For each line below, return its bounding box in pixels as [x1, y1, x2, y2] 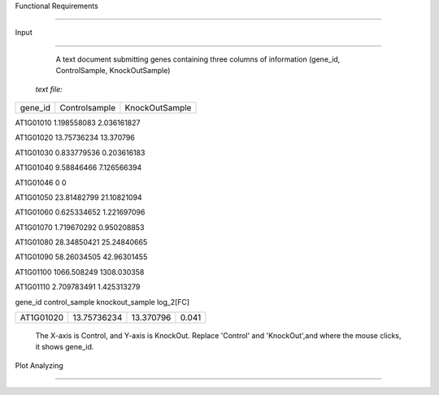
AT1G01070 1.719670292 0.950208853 [15, 222, 145, 232]
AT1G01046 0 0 [15, 177, 67, 187]
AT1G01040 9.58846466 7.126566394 [15, 163, 142, 172]
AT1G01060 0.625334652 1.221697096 [15, 207, 146, 217]
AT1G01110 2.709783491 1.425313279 [15, 282, 141, 292]
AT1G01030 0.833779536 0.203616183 [15, 147, 146, 158]
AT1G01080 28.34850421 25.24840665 [15, 237, 148, 247]
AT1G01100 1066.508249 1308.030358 [15, 267, 145, 276]
